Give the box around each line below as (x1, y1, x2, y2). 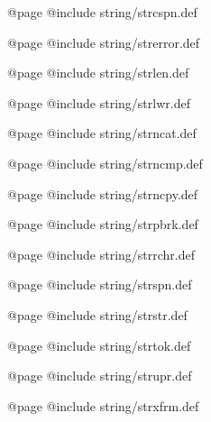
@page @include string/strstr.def (7, 305, 188, 324)
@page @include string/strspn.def (7, 275, 192, 294)
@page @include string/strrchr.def (7, 244, 196, 263)
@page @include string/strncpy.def (7, 184, 198, 203)
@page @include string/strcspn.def (7, 3, 197, 21)
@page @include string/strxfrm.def (7, 396, 199, 415)
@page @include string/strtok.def (7, 335, 191, 354)
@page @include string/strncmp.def (7, 153, 203, 172)
